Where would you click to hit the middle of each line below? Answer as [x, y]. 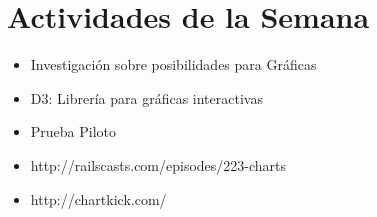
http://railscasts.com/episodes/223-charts [158, 164]
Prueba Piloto [73, 131]
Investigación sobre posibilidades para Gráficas [173, 64]
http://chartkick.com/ [98, 198]
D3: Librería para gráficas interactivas [146, 97]
